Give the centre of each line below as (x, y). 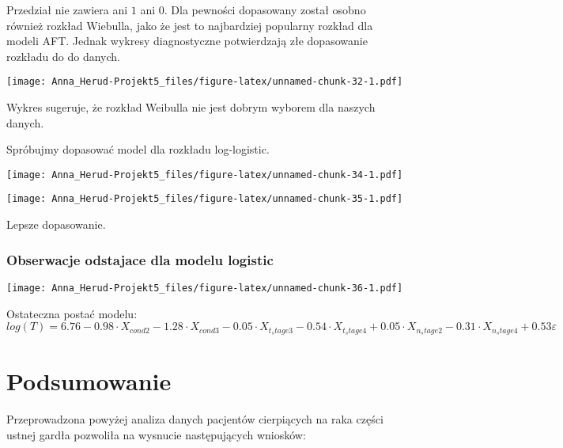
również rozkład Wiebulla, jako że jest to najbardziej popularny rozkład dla (190, 25)
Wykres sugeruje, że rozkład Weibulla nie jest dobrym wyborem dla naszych (191, 107)
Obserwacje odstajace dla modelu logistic (140, 259)
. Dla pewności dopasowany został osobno (265, 9)
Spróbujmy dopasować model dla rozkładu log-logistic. (138, 149)
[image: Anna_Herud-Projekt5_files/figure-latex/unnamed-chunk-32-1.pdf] (205, 82)
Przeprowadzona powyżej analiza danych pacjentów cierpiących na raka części (195, 419)
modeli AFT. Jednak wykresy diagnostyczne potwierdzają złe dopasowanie (187, 41)
